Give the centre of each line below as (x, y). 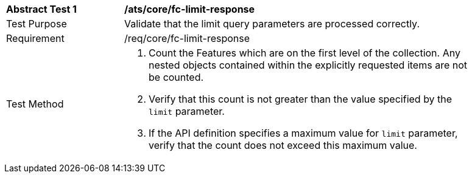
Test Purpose (37, 24)
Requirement (35, 38)
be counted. (176, 77)
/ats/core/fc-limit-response (190, 9)
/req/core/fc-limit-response (187, 38)
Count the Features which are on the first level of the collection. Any (305, 53)
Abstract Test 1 (41, 9)
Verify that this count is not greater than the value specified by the (301, 99)
